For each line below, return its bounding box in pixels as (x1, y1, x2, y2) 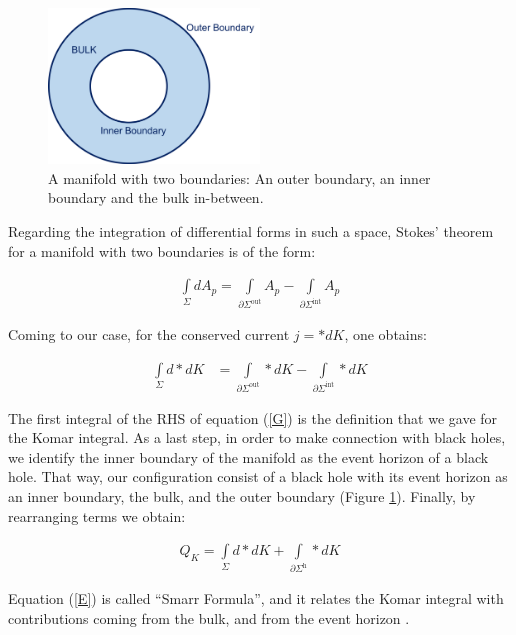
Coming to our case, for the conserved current (8, 324, 290, 345)
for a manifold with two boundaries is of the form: (8, 240, 316, 261)
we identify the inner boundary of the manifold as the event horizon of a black (8, 446, 489, 467)
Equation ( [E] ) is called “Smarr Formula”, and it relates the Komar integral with (8, 588, 504, 609)
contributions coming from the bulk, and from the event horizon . (8, 607, 410, 628)
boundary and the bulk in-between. (48, 187, 264, 208)
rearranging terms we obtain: (8, 505, 186, 526)
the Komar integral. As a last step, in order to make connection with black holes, (8, 427, 506, 448)
